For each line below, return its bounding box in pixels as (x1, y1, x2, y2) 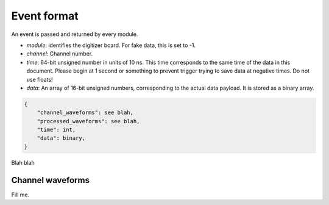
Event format (11, 9, 79, 23)
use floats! (26, 76, 53, 83)
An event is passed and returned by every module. (11, 31, 138, 38)
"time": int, (37, 126, 76, 134)
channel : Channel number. (26, 50, 93, 57)
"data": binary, (37, 135, 85, 142)
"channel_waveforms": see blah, (37, 109, 134, 116)
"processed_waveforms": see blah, (37, 118, 140, 124)
